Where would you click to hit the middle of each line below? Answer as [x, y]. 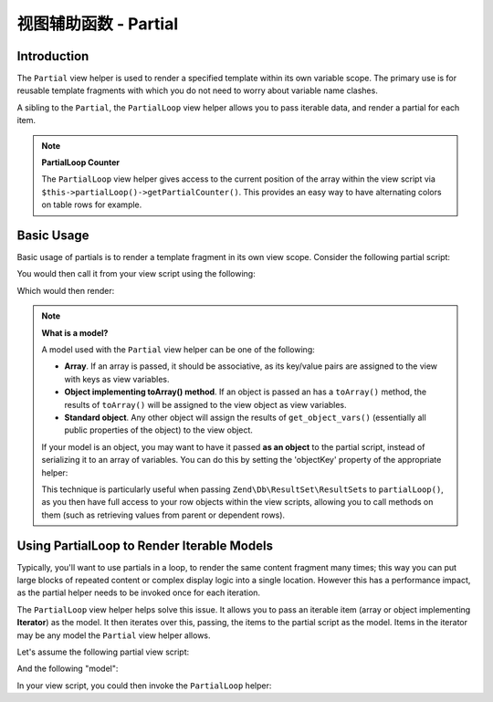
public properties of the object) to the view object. [158, 430]
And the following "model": [68, 669]
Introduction [53, 56]
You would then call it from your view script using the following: [136, 274]
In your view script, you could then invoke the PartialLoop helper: [144, 686]
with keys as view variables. [117, 379]
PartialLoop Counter [81, 162]
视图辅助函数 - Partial [98, 24]
